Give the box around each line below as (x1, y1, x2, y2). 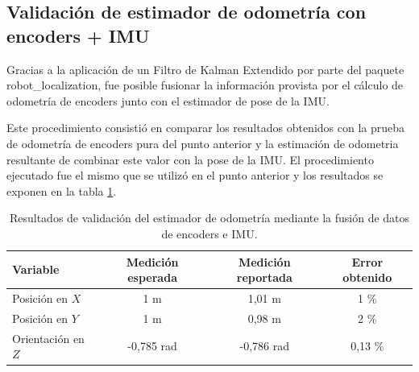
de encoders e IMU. (161, 225, 258, 242)
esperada (127, 269, 177, 286)
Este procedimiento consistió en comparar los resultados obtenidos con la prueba (6, 119, 405, 136)
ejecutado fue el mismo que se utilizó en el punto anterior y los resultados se (6, 167, 384, 184)
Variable (12, 261, 60, 278)
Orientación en (12, 329, 85, 346)
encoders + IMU (6, 23, 150, 48)
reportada (236, 269, 292, 286)
